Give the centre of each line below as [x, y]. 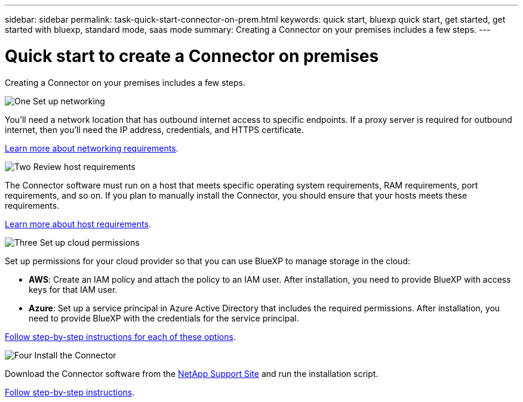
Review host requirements [84, 166]
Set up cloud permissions [90, 242]
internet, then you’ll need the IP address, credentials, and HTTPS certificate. [155, 129]
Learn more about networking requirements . [92, 148]
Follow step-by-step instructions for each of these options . [120, 336]
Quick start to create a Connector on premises [192, 56]
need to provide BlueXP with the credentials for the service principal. [164, 318]
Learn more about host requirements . [78, 224]
